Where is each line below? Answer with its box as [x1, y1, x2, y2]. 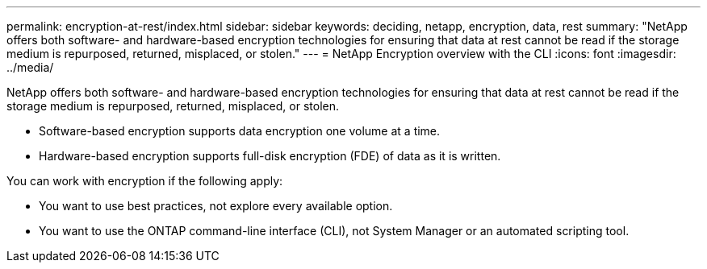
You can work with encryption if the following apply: [6, 174, 283, 188]
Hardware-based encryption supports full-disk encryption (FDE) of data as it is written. [39, 149, 501, 163]
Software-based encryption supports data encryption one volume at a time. [39, 124, 441, 138]
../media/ [6, 60, 54, 74]
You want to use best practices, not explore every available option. [39, 199, 393, 213]
